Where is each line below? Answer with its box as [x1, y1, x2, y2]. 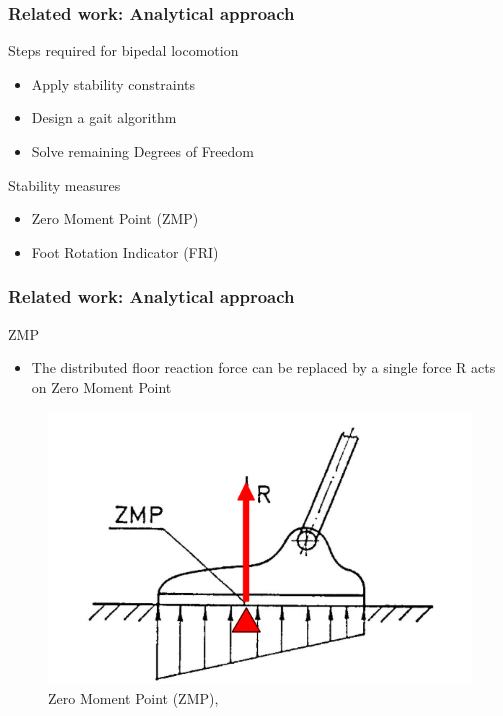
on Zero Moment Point [31, 376, 172, 397]
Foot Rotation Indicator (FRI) [31, 241, 219, 262]
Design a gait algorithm [31, 107, 177, 128]
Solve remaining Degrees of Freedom [31, 141, 255, 161]
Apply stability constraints [31, 73, 196, 94]
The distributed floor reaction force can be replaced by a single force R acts [31, 357, 496, 378]
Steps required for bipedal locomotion [8, 40, 239, 61]
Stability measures [8, 174, 121, 195]
